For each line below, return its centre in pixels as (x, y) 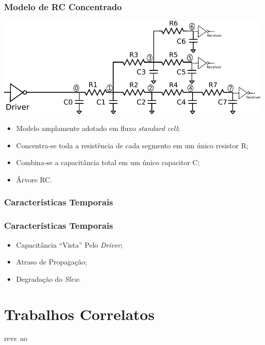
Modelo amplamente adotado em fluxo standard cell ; (98, 128)
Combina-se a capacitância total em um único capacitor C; (108, 162)
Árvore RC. (34, 179)
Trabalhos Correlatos (79, 314)
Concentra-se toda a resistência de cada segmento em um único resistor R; (132, 145)
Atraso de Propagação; (51, 262)
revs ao (16, 338)
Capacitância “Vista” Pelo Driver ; (69, 244)
